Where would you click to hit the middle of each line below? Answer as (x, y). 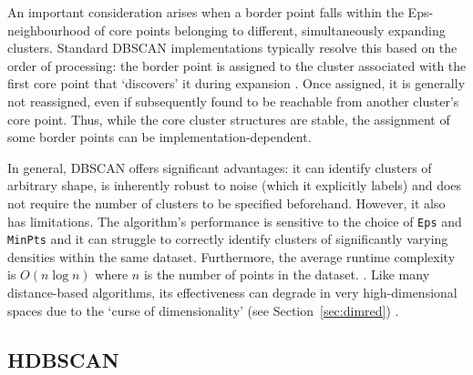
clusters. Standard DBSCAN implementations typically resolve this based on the (232, 48)
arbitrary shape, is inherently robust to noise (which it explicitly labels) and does (235, 185)
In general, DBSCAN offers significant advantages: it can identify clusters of (220, 167)
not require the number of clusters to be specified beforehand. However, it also (226, 203)
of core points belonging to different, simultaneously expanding (270, 30)
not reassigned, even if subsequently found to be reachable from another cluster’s (233, 101)
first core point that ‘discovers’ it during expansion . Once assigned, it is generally (236, 83)
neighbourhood (49, 30)
